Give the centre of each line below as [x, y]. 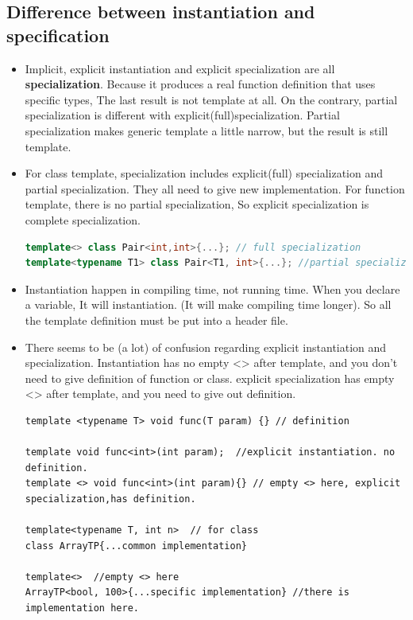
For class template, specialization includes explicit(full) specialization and [204, 173]
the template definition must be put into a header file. [156, 320]
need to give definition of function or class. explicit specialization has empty [210, 378]
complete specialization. [83, 219]
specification [58, 35]
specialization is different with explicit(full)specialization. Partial [182, 115]
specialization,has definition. [110, 499]
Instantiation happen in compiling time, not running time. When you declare [212, 289]
